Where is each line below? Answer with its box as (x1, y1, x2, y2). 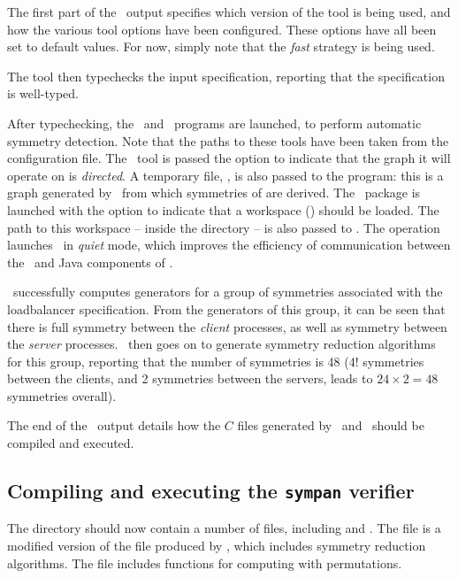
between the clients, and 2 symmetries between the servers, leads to (7, 369, 373, 388)
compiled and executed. (7, 434, 134, 452)
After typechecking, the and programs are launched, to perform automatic (7, 113, 422, 132)
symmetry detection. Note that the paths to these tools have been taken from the (7, 131, 449, 150)
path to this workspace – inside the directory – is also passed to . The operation (7, 218, 440, 236)
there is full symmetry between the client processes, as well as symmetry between (7, 317, 447, 335)
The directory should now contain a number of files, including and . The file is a (7, 519, 441, 537)
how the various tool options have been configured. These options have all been (7, 19, 437, 38)
